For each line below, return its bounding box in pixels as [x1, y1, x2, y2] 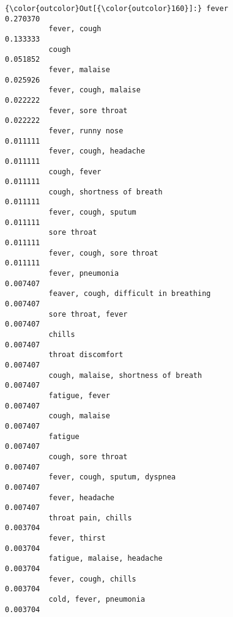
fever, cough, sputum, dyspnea [48, 473, 176, 482]
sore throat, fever [48, 309, 128, 319]
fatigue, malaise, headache [48, 554, 163, 563]
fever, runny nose [48, 126, 124, 135]
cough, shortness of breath [48, 187, 163, 196]
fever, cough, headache [48, 147, 146, 156]
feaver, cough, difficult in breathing [48, 289, 211, 298]
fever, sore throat [48, 106, 128, 115]
